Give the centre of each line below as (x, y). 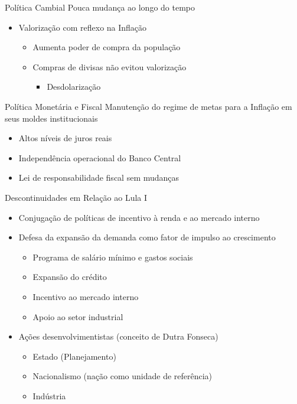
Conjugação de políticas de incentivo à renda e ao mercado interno (139, 217)
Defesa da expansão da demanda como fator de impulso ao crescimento (147, 237)
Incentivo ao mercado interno (86, 296)
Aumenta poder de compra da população (107, 47)
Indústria (49, 395)
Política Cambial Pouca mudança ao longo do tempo (100, 7)
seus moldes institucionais (51, 118)
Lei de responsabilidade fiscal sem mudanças (99, 177)
